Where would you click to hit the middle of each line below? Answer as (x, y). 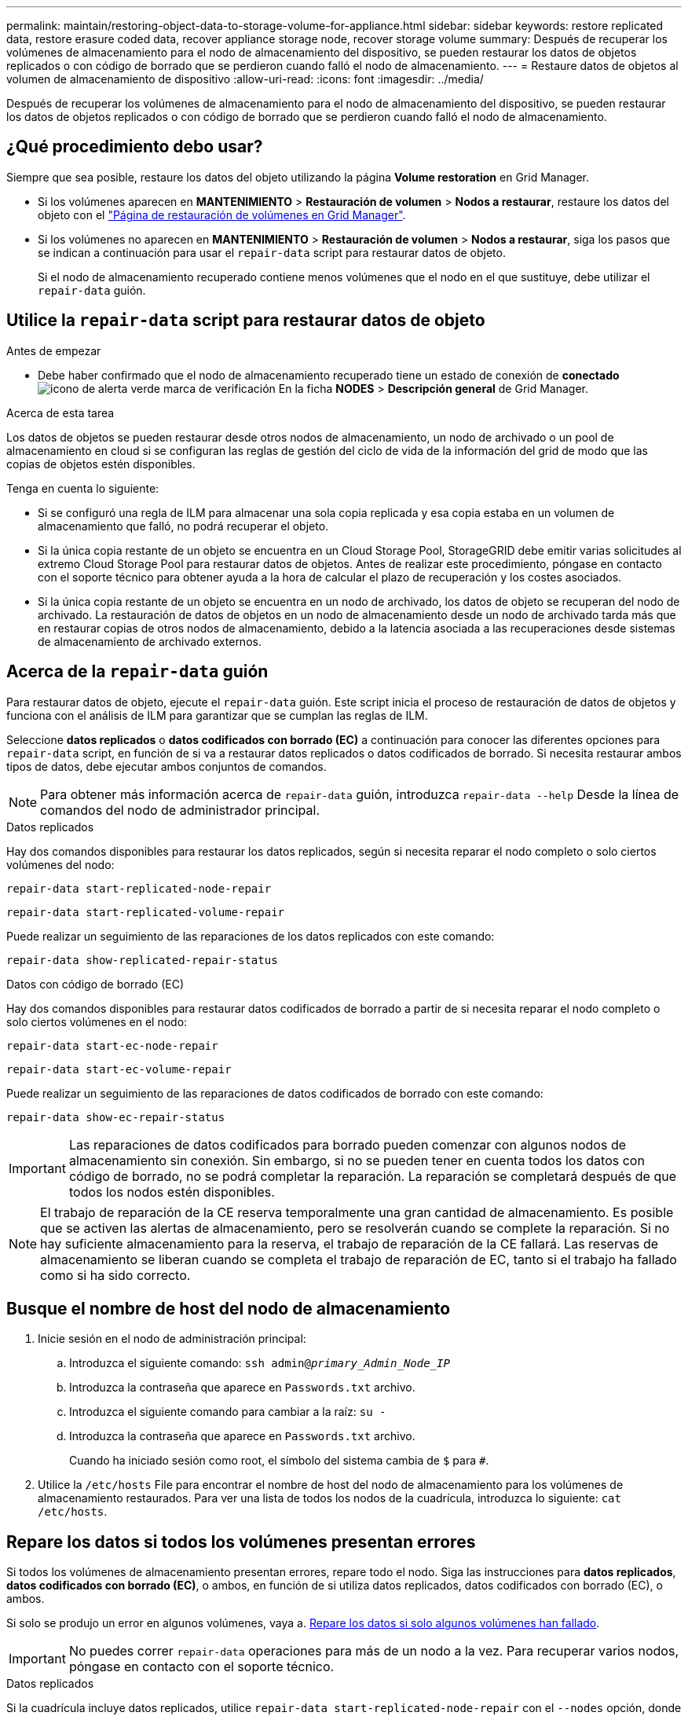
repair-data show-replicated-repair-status (142, 960)
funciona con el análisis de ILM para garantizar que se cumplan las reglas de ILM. (217, 715)
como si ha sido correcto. (115, 1275)
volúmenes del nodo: (60, 864)
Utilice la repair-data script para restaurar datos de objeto (246, 321)
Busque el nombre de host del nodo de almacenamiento (229, 1308)
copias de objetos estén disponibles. (101, 464)
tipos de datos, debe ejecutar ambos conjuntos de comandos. (167, 766)
